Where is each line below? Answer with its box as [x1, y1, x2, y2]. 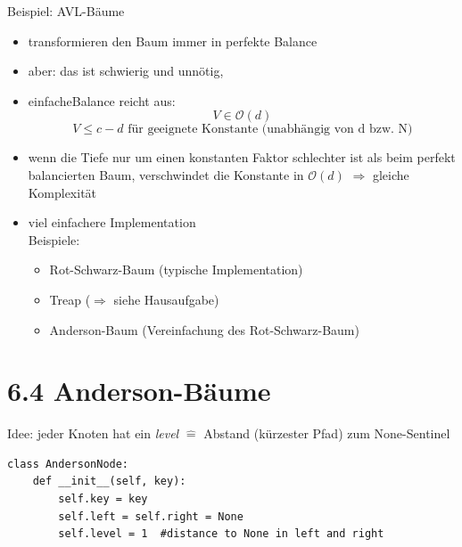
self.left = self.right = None [58, 510, 243, 523]
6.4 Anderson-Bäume [7, 372, 271, 409]
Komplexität [28, 183, 97, 201]
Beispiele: [28, 230, 80, 249]
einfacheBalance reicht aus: [28, 91, 176, 110]
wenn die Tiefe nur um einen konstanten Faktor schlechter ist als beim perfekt [28, 148, 456, 167]
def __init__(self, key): [32, 475, 186, 488]
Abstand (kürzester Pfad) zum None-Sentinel [203, 424, 450, 443]
